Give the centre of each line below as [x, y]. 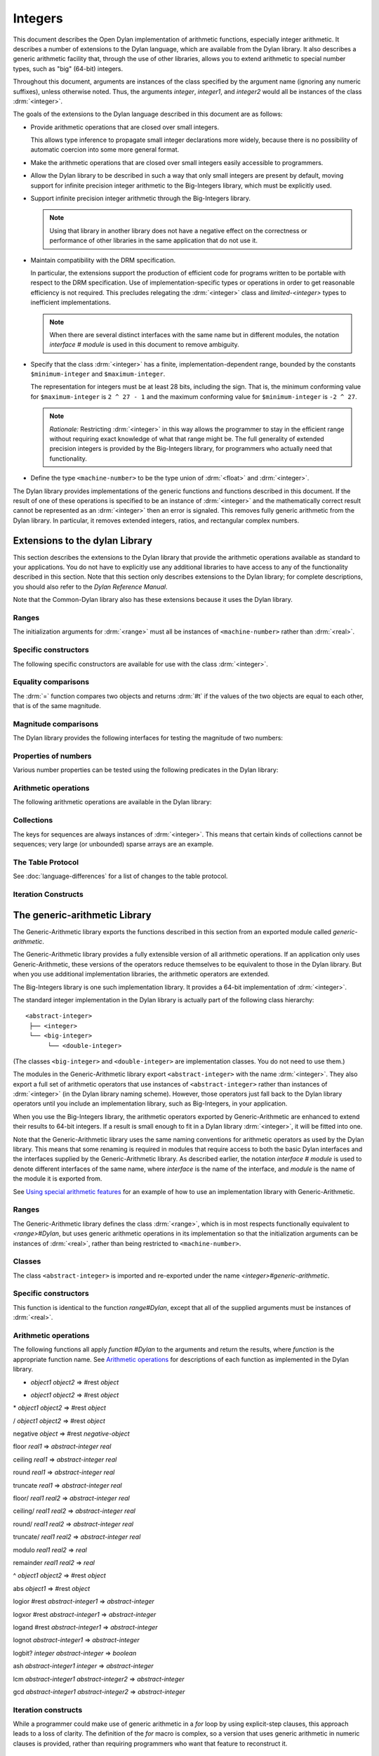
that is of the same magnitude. [57, 706]
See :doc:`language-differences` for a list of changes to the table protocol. [120, 876]
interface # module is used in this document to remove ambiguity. [145, 345]
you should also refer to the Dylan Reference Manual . [90, 587]
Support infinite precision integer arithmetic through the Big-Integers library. [141, 198]
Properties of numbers [52, 756]
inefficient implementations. [71, 303]
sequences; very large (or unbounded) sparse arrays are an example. [113, 844]
